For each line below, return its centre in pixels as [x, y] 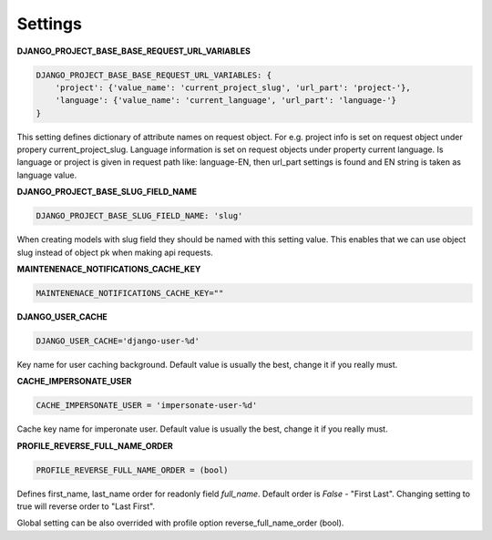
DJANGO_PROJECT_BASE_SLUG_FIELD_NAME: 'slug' [139, 216]
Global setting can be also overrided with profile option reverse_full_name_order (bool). [180, 523]
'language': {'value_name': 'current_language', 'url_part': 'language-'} [225, 101]
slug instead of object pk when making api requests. [115, 252]
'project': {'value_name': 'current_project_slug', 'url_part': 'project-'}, [233, 87]
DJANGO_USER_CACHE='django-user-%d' [118, 341]
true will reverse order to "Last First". [86, 506]
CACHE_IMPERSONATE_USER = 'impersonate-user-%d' [147, 406]
